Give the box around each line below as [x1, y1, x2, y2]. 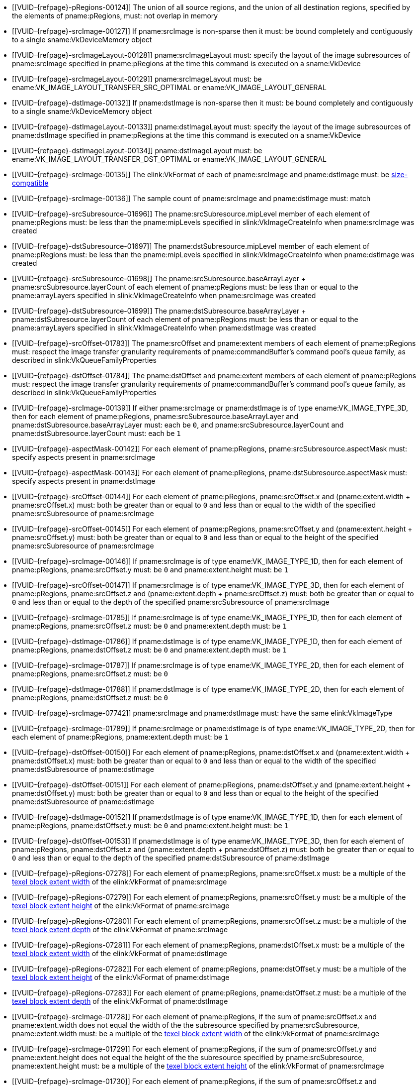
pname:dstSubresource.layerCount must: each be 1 [12, 429, 181, 437]
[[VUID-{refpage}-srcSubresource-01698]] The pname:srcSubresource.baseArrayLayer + [12, 274, 306, 283]
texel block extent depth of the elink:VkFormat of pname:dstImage [12, 997, 228, 1005]
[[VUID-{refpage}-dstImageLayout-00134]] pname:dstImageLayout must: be [12, 146, 262, 155]
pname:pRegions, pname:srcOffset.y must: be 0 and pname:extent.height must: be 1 [12, 565, 288, 574]
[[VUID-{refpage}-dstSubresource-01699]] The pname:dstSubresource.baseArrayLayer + [12, 307, 306, 315]
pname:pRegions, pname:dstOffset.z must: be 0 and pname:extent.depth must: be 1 [12, 646, 287, 654]
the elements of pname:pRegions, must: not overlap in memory [12, 11, 218, 20]
